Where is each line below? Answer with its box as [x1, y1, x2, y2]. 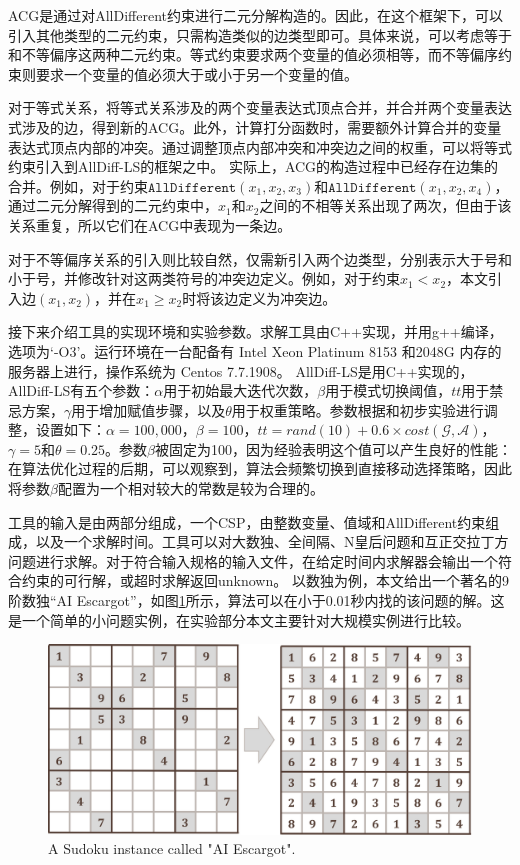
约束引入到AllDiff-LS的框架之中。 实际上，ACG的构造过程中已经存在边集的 [8, 156, 499, 177]
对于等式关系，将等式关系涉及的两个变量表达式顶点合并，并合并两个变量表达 [8, 97, 512, 118]
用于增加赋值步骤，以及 [71, 399, 226, 420]
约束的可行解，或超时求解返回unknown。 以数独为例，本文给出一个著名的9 [21, 570, 509, 591]
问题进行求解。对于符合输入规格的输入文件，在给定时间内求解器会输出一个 [8, 550, 498, 571]
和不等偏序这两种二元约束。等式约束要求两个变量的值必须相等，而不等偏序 [8, 44, 498, 65]
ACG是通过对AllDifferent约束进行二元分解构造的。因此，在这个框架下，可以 [8, 5, 503, 25]
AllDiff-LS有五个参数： [8, 380, 155, 401]
